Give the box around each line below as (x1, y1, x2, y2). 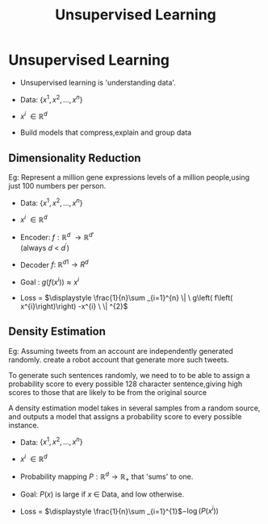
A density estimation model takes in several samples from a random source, (8, 403, 261, 413)
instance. (8, 420, 40, 430)
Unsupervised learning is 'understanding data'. (19, 77, 176, 87)
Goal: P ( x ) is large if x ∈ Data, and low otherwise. (19, 489, 184, 499)
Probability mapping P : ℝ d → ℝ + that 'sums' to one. (19, 470, 194, 483)
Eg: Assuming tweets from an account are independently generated (8, 346, 234, 356)
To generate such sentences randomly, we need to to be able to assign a (8, 370, 250, 380)
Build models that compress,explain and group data (19, 127, 192, 138)
